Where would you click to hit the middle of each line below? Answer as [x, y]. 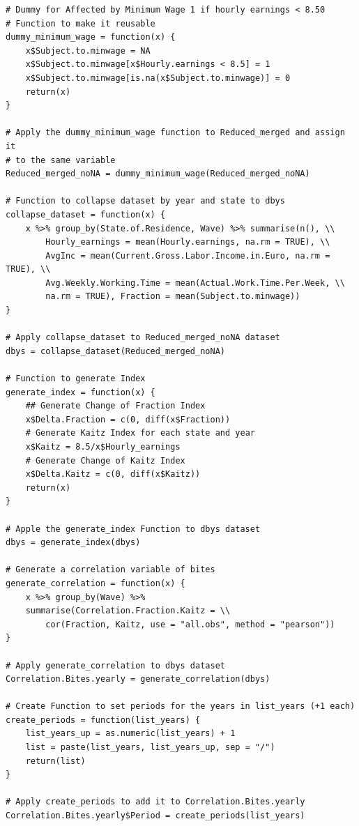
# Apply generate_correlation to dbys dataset [115, 665]
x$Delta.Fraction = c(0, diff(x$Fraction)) [128, 419]
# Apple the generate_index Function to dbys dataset [133, 529]
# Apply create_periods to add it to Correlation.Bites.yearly [155, 802]
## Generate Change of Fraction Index [115, 406]
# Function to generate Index [76, 379]
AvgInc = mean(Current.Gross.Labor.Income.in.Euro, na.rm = [188, 255]
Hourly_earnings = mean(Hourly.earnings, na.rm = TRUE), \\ [188, 242]
